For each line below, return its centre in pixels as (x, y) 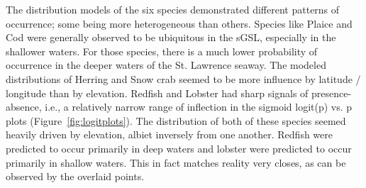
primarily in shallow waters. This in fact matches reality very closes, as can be (176, 162)
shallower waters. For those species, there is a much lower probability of (162, 51)
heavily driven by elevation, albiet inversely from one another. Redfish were (169, 134)
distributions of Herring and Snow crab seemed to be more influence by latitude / (183, 78)
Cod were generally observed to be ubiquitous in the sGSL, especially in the (171, 37)
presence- (332, 93)
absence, (24, 107)
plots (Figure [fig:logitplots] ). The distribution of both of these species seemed (176, 120)
